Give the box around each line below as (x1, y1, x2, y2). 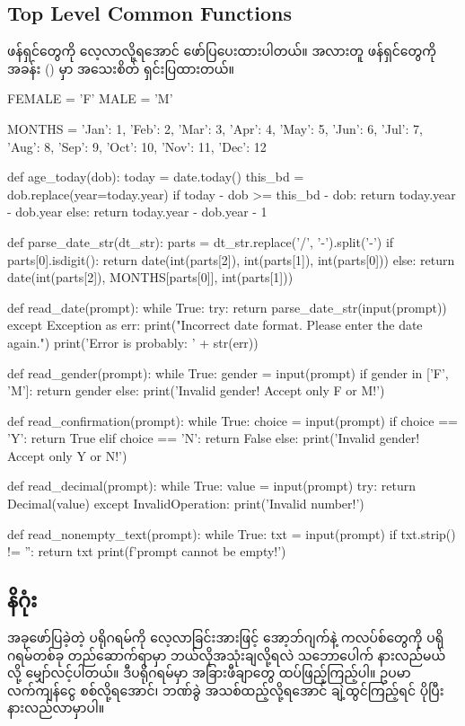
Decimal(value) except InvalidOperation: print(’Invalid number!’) (7, 494, 364, 513)
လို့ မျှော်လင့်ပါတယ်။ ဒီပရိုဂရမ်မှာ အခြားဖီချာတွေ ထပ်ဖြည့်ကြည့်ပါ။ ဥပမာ (7, 663, 411, 682)
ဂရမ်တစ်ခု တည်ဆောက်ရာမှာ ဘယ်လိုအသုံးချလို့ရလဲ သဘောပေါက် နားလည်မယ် (7, 645, 446, 664)
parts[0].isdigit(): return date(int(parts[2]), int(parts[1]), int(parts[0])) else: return (7, 250, 455, 269)
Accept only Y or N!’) (7, 446, 127, 465)
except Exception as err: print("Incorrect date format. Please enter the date (7, 315, 423, 334)
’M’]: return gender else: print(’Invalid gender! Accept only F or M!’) (7, 381, 385, 400)
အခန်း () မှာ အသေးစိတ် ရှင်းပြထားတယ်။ (7, 58, 235, 77)
